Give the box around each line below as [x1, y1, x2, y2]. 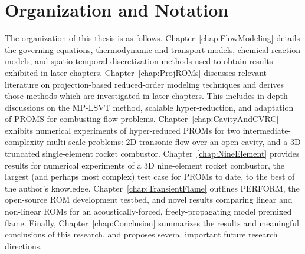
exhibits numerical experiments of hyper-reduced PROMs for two [5, 124, 241, 136]
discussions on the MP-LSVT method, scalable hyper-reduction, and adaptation [5, 101, 294, 113]
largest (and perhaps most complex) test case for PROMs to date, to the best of [5, 170, 295, 183]
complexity [5, 136, 44, 148]
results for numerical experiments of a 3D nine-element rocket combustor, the [5, 159, 284, 171]
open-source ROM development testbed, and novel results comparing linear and [5, 193, 293, 206]
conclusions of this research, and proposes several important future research [5, 228, 278, 240]
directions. [5, 239, 42, 252]
